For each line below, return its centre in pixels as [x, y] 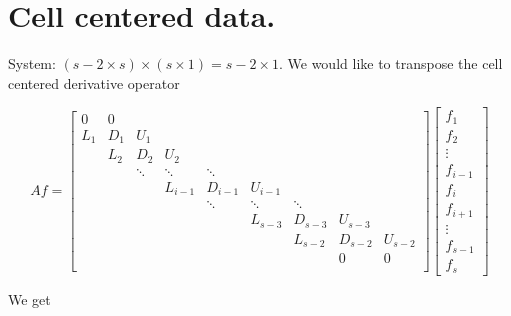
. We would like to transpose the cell [390, 63]
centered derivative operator [94, 82]
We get [29, 298]
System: [32, 63]
